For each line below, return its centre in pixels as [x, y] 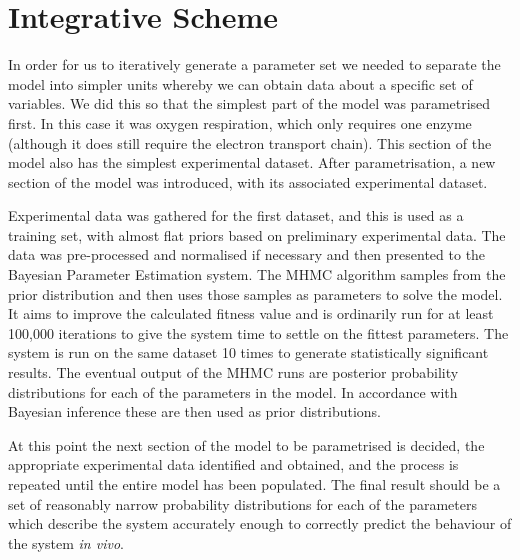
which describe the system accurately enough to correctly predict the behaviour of [260, 523]
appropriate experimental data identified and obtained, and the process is [233, 464]
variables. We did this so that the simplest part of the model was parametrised [249, 103]
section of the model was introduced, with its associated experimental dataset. [248, 181]
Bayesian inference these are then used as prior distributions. [195, 411]
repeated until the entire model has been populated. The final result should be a [254, 484]
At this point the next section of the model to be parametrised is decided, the [246, 444]
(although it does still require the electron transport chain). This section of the [250, 142]
